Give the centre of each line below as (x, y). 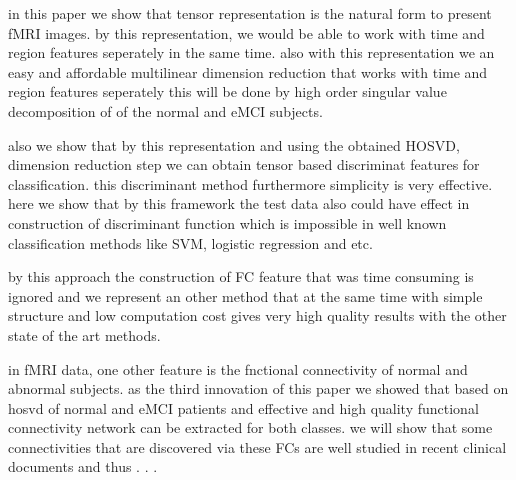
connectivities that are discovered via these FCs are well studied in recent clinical (257, 446)
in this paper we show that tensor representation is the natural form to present (250, 13)
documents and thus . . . (83, 466)
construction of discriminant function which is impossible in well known (227, 222)
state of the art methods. (84, 334)
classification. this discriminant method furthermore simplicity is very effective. (250, 183)
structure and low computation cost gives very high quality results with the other (257, 315)
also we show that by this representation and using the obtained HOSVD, (234, 144)
